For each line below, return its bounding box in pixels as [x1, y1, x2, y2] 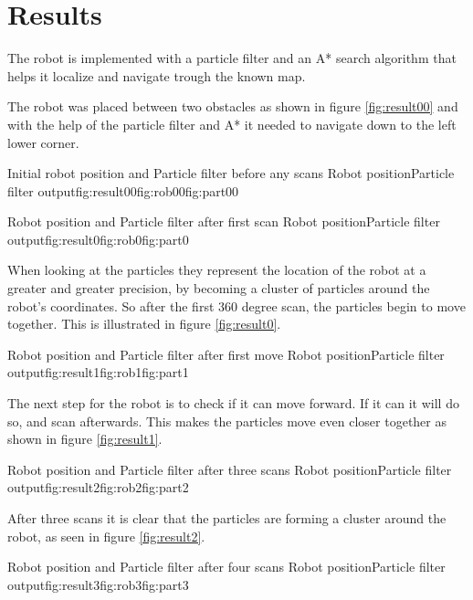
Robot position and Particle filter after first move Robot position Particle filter [7, 344, 445, 363]
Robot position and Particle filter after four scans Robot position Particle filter [7, 557, 446, 576]
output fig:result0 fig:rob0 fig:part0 [7, 229, 189, 248]
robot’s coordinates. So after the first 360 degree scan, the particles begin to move [7, 296, 466, 315]
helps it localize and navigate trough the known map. [7, 66, 306, 85]
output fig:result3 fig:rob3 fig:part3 [7, 574, 189, 594]
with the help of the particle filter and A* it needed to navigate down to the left [7, 114, 457, 133]
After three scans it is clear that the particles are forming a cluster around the [7, 509, 447, 527]
